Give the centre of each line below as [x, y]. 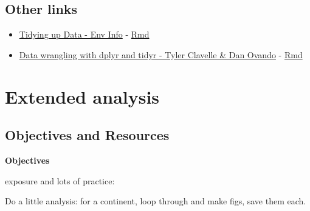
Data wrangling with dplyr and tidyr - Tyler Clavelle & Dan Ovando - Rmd [161, 54]
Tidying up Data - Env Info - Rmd [84, 34]
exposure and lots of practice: [60, 180]
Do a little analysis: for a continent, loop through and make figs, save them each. [156, 201]
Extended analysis [82, 96]
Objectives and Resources [87, 135]
